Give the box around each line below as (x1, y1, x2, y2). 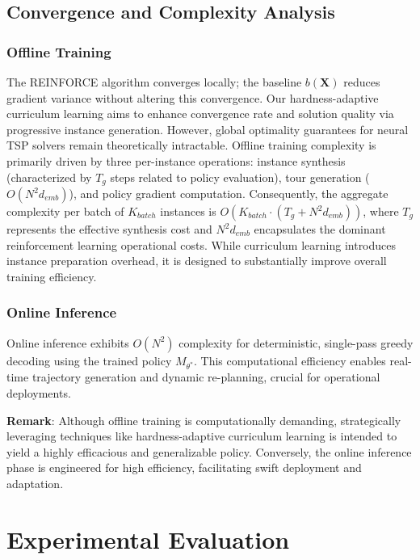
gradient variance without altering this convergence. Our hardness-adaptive (6, 89, 379, 106)
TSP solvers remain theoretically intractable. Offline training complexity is (6, 137, 376, 154)
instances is (160, 203, 216, 220)
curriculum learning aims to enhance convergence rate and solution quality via (6, 105, 394, 122)
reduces (343, 74, 380, 90)
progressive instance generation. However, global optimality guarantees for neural (6, 120, 409, 137)
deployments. (6, 384, 71, 401)
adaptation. (6, 474, 64, 491)
